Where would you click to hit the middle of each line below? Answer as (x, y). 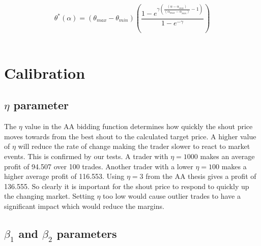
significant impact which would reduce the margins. (84, 206)
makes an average (227, 156)
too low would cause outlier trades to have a (172, 196)
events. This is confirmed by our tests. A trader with (86, 156)
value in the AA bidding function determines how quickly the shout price (139, 126)
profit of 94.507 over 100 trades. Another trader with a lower (99, 166)
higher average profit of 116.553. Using (64, 176)
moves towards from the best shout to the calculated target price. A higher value (130, 136)
